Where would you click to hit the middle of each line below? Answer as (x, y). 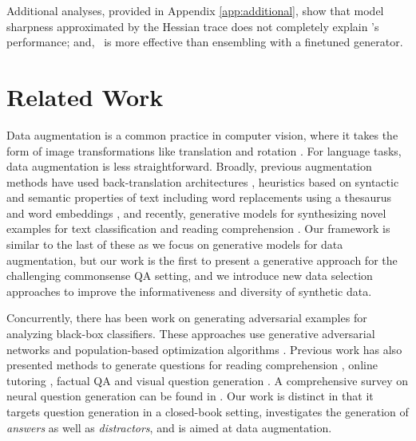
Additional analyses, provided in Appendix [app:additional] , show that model (195, 10)
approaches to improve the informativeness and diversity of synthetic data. (189, 291)
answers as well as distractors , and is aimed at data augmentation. (169, 427)
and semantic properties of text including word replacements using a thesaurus (199, 197)
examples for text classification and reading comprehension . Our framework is (198, 228)
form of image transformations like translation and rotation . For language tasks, (204, 150)
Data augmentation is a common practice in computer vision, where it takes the (202, 134)
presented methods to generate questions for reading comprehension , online (192, 365)
